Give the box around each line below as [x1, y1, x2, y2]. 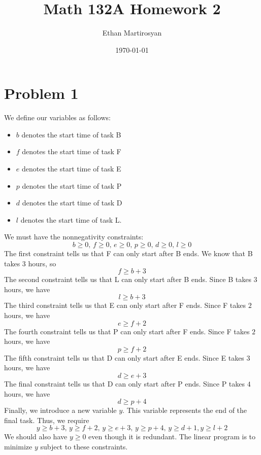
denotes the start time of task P [22, 180, 122, 191]
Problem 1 [4, 83, 79, 103]
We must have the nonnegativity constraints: [4, 231, 144, 242]
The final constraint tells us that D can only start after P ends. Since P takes [4, 378, 245, 389]
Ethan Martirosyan [102, 27, 162, 38]
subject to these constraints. [40, 441, 128, 451]
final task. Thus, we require [4, 414, 89, 425]
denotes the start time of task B [21, 129, 121, 139]
